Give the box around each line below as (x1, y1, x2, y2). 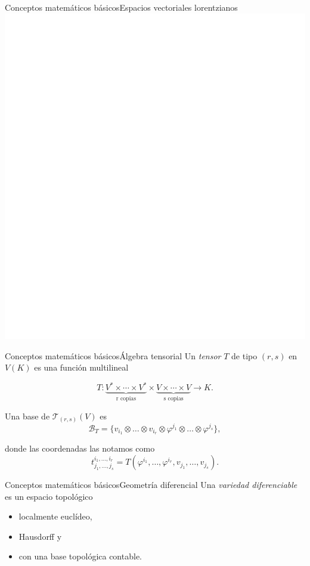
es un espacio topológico (5, 490, 93, 502)
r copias (116, 396, 137, 402)
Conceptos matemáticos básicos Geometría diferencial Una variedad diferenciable (5, 478, 297, 491)
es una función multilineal (34, 361, 129, 374)
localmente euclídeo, (18, 510, 92, 523)
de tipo (231, 349, 258, 362)
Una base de (5, 409, 50, 422)
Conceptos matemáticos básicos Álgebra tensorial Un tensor (5, 349, 221, 362)
